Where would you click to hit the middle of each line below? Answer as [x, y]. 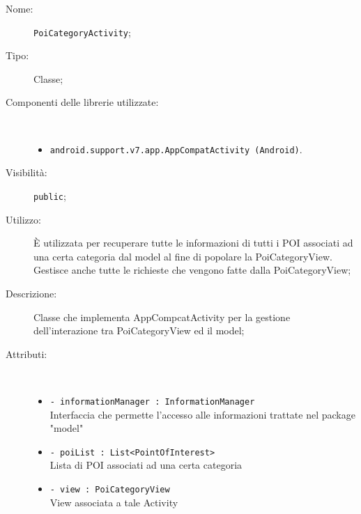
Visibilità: [26, 172]
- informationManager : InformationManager [152, 402]
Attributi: [26, 353]
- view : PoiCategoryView [110, 489]
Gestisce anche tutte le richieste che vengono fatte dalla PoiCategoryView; [192, 270]
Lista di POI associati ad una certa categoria [146, 465]
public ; [50, 195]
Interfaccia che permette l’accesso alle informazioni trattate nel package [202, 414]
